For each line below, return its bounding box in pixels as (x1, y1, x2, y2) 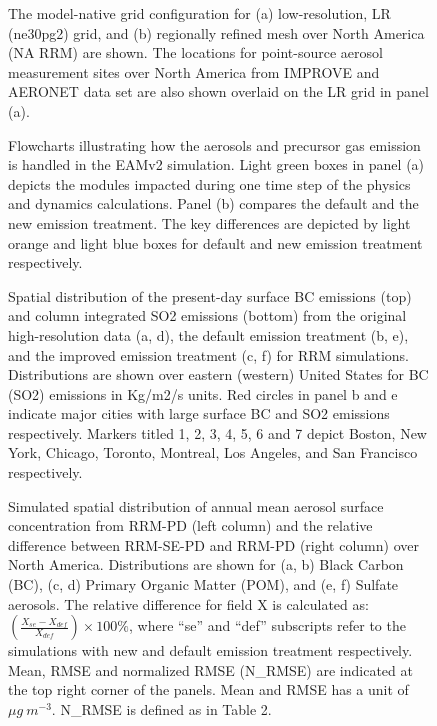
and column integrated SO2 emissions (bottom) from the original (8, 305, 407, 326)
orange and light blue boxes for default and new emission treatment (8, 232, 423, 253)
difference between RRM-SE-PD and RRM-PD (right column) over (8, 534, 419, 555)
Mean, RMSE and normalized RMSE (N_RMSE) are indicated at (8, 659, 413, 680)
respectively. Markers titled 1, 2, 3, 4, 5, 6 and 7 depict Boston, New (8, 422, 427, 443)
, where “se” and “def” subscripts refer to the (129, 615, 406, 636)
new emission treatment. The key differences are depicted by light (8, 212, 411, 233)
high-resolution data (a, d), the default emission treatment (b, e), (8, 324, 409, 345)
